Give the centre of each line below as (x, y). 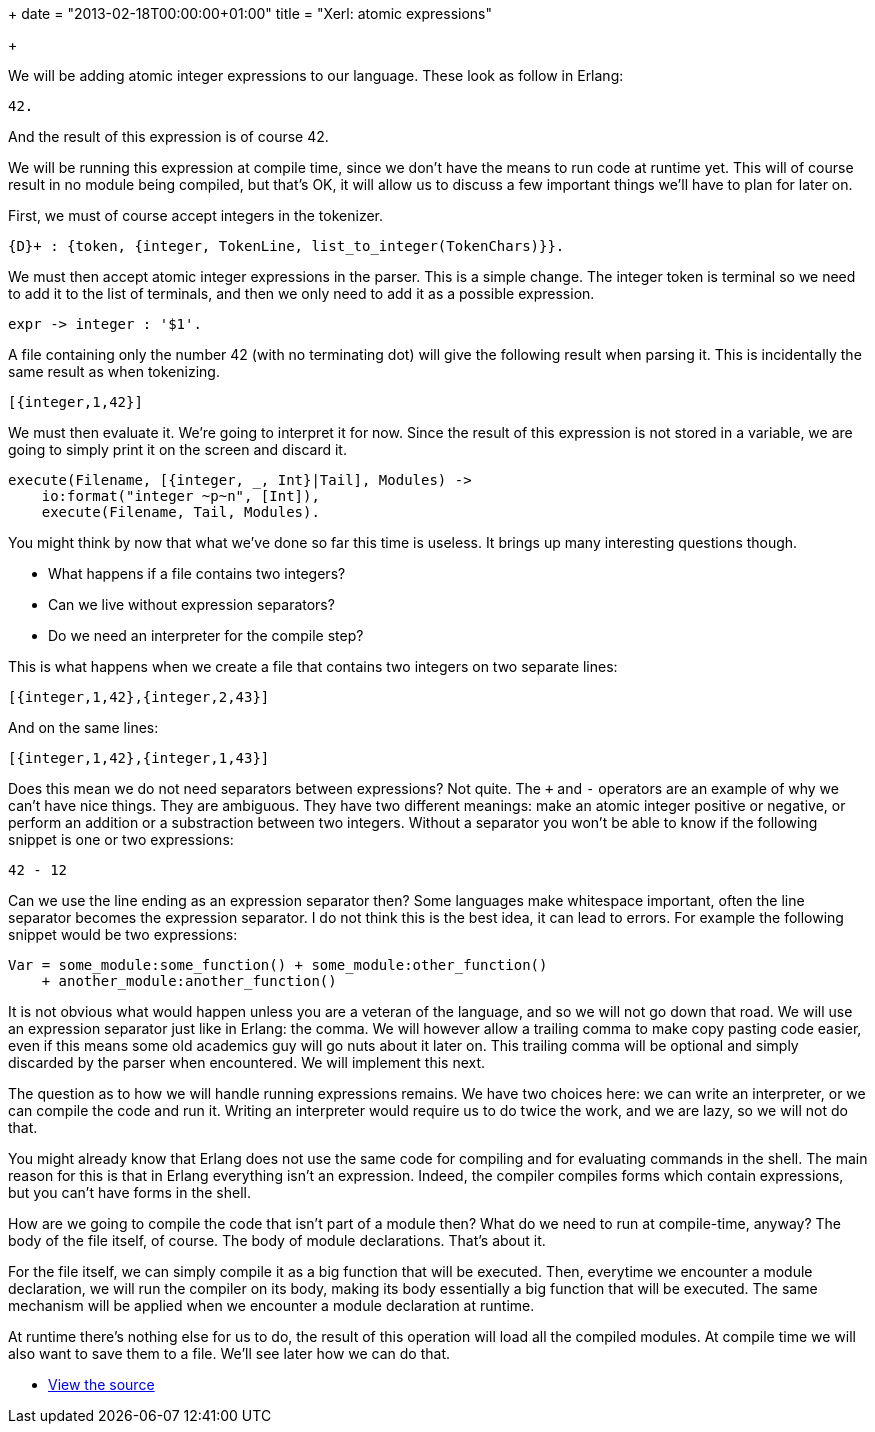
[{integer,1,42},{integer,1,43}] (139, 758)
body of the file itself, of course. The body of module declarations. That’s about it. (277, 1240)
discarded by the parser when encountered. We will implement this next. (247, 1062)
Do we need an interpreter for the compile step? (206, 635)
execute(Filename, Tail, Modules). (180, 512)
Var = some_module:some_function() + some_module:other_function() (278, 965)
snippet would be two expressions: (123, 934)
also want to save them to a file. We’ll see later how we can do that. (229, 1353)
